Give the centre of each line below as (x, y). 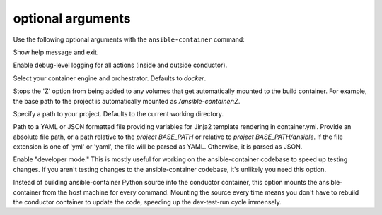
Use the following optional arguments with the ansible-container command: (129, 39)
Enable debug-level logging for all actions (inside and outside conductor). (120, 65)
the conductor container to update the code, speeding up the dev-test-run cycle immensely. (147, 202)
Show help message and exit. (56, 52)
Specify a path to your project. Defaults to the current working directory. (118, 113)
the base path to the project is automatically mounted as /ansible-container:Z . (127, 101)
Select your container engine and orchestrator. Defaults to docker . (110, 78)
